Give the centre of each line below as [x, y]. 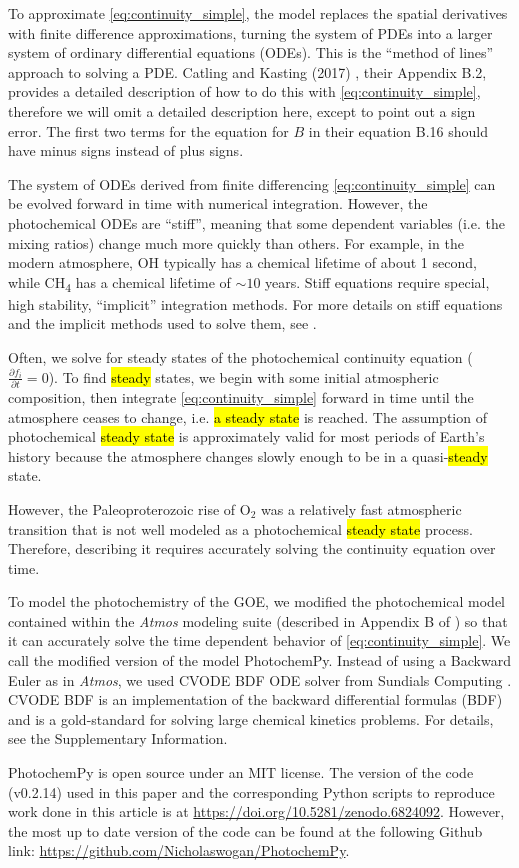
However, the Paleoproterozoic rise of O [129, 508]
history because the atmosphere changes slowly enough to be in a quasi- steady [248, 455]
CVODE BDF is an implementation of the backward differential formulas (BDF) [255, 699]
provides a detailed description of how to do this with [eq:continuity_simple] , [244, 91]
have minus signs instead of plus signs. [126, 150]
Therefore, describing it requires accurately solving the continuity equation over [252, 548]
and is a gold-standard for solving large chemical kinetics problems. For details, [251, 718]
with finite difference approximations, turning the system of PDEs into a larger [250, 32]
